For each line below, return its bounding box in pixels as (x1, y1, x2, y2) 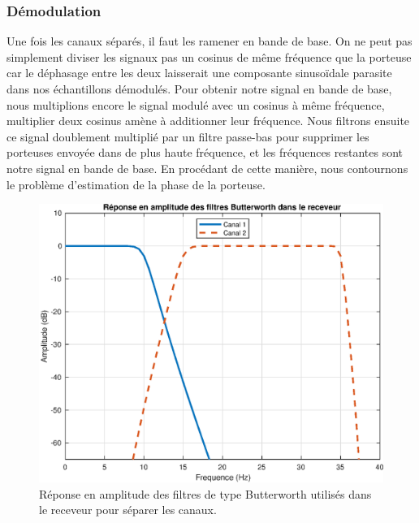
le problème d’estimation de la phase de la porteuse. (6, 175, 266, 192)
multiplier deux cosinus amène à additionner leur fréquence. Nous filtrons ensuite (6, 112, 410, 129)
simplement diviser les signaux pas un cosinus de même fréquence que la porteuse (6, 48, 412, 65)
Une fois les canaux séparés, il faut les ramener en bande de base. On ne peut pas (6, 32, 413, 50)
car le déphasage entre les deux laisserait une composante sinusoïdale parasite (6, 64, 392, 81)
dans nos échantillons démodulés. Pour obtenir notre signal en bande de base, (6, 80, 392, 97)
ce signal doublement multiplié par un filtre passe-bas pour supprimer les (6, 128, 369, 145)
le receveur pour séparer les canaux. (39, 501, 217, 518)
